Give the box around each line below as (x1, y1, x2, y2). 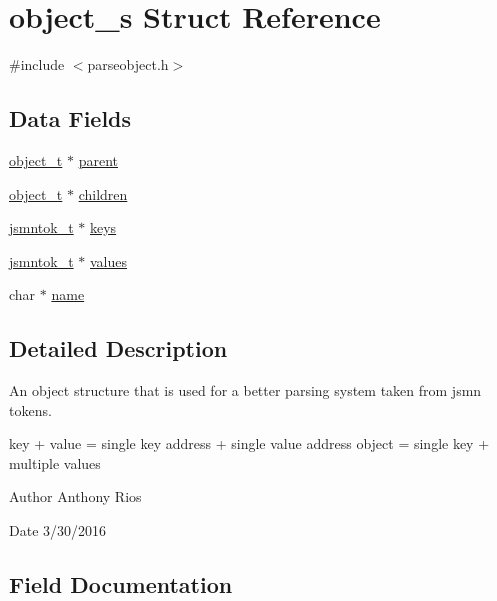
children (78, 183, 128, 204)
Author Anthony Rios (9, 486, 142, 507)
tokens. (9, 399, 52, 420)
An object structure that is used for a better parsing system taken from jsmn (9, 380, 482, 401)
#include (9, 54, 65, 75)
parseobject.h (87, 54, 169, 75)
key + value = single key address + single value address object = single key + (9, 433, 490, 454)
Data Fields (9, 103, 132, 134)
